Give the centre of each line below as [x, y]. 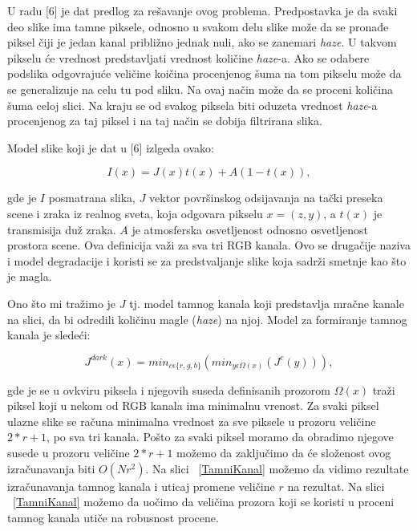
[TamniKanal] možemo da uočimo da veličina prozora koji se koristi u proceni [204, 502]
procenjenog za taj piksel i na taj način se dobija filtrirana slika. [165, 121]
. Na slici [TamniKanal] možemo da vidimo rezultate [277, 468]
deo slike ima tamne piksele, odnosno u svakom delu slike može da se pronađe [198, 26]
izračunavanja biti [51, 468]
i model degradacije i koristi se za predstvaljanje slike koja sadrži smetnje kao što [207, 260]
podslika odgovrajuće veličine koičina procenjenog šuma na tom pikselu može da [204, 73]
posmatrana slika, [92, 198]
